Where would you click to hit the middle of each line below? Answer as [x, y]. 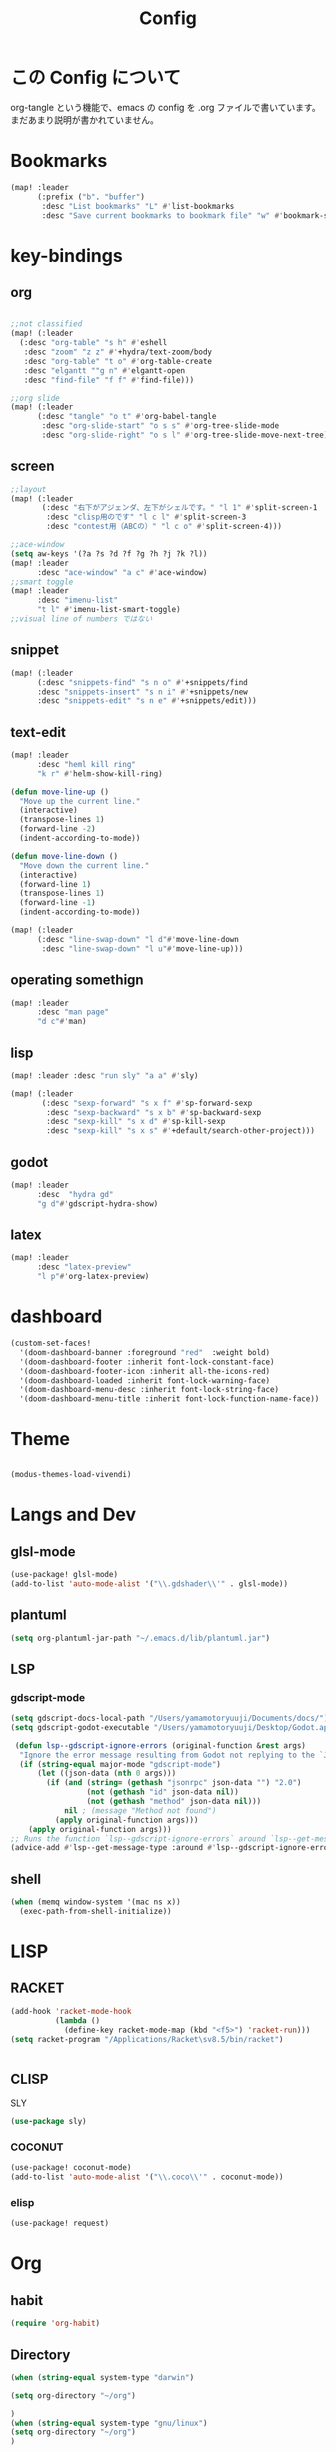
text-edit [38, 732]
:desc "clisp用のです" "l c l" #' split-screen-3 [146, 517]
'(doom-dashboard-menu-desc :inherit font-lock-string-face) [149, 1390]
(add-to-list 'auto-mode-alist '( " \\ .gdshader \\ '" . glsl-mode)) [149, 1583]
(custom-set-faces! [51, 1343]
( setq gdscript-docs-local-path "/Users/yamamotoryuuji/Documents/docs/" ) [169, 1718]
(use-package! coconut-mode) [71, 2168]
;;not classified [46, 324]
